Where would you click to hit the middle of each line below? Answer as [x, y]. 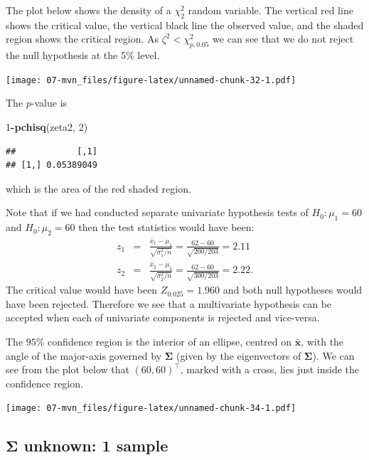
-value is [49, 103]
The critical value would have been [82, 290]
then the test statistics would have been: [166, 227]
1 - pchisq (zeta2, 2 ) [47, 127]
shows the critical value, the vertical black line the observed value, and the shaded [185, 25]
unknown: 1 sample [96, 445]
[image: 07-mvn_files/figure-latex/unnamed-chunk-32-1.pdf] [151, 80]
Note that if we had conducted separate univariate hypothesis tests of [157, 212]
